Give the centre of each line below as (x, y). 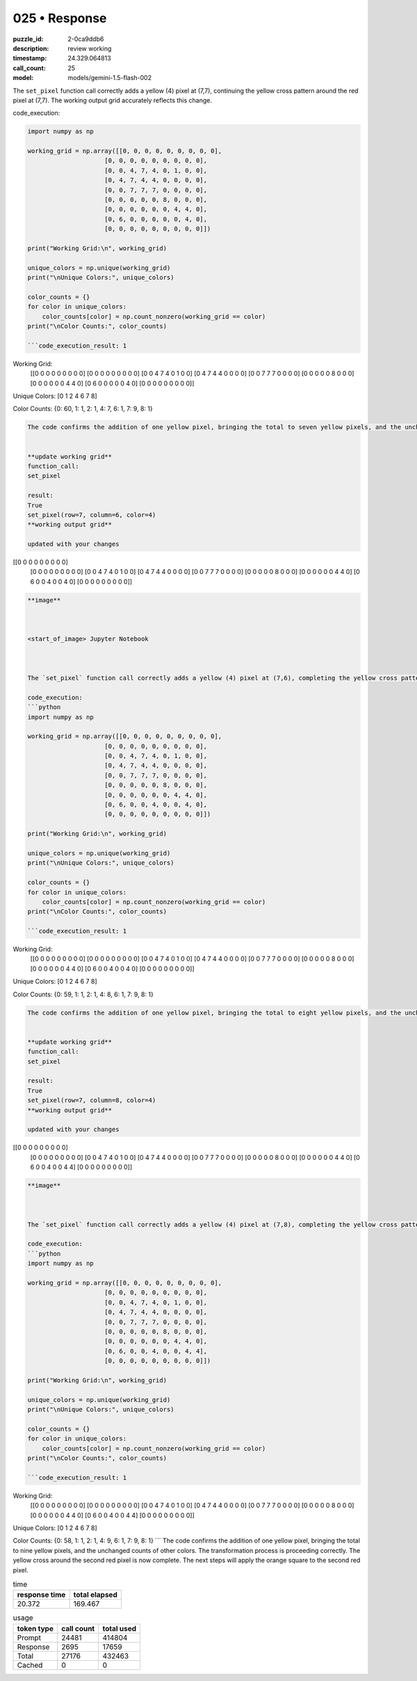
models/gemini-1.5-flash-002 (110, 78)
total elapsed (95, 1595)
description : (31, 48)
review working (90, 48)
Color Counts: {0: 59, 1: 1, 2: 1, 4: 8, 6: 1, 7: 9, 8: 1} (83, 994)
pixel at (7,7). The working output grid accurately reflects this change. (112, 100)
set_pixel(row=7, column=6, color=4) (92, 515)
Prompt (29, 1637)
